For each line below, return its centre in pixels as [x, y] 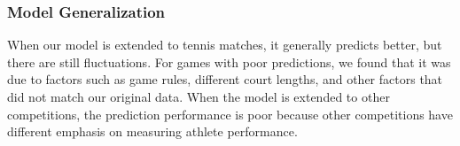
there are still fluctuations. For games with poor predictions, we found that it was [229, 61]
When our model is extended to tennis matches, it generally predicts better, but [225, 45]
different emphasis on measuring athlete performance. [152, 131]
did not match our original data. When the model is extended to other [199, 96]
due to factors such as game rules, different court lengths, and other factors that [225, 79]
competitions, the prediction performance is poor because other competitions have [230, 114]
